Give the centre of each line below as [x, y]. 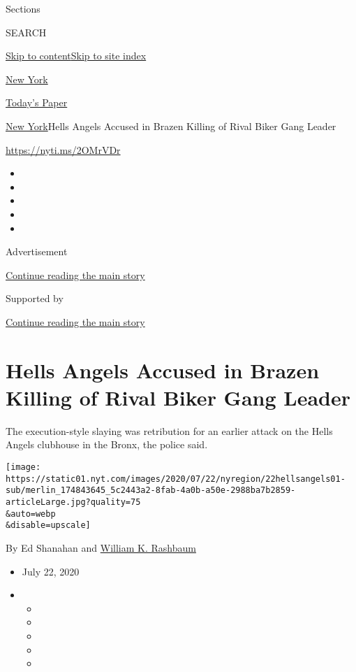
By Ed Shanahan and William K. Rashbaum [101, 547]
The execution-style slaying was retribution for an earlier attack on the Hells [169, 430]
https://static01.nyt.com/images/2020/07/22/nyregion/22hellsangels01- [176, 479]
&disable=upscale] [48, 526]
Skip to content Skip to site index [76, 56]
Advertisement [37, 251]
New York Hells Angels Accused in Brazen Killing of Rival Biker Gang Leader [171, 126]
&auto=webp [31, 514]
